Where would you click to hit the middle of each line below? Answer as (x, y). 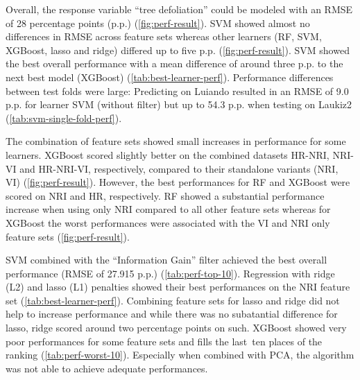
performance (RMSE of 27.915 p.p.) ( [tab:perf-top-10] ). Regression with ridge (170, 273)
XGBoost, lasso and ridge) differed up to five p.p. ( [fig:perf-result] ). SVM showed (178, 50)
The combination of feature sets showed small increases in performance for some (176, 141)
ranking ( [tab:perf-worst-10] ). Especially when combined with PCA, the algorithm (180, 355)
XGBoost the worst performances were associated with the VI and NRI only (168, 222)
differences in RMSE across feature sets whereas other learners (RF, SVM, (164, 36)
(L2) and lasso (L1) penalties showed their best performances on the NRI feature (178, 287)
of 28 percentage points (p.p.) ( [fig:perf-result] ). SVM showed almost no (158, 23)
